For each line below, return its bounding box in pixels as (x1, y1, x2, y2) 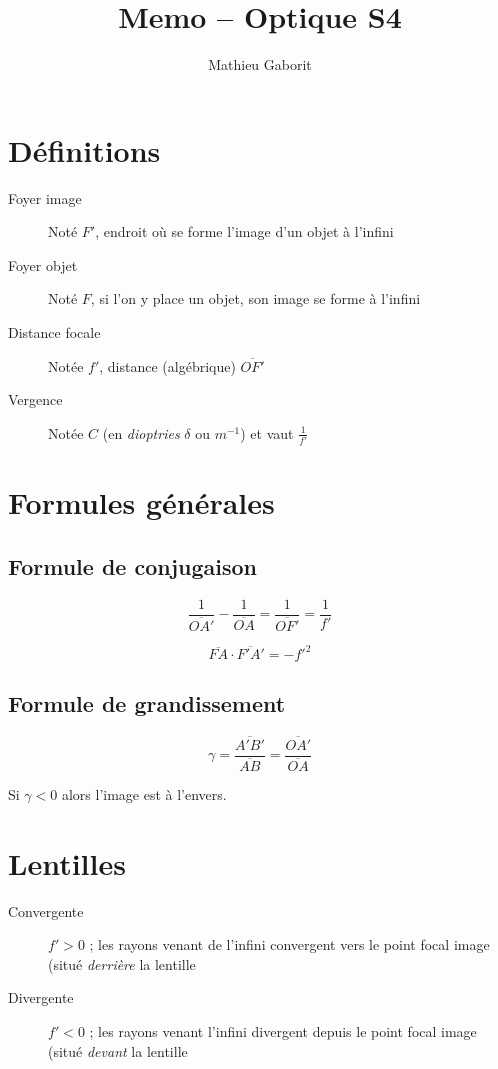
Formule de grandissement (8, 687, 286, 718)
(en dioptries (102, 422, 180, 443)
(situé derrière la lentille (48, 953, 196, 974)
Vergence (8, 389, 63, 410)
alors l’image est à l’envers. (61, 783, 227, 804)
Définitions (8, 129, 161, 170)
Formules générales (8, 482, 275, 523)
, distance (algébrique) (99, 355, 236, 376)
